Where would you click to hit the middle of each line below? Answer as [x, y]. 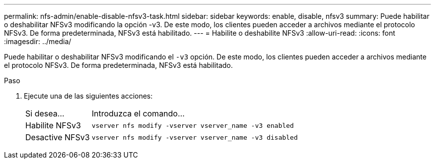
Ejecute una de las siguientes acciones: [88, 96]
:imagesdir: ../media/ [38, 41]
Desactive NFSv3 [58, 137]
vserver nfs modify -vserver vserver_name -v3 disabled [195, 137]
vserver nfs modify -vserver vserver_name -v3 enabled [193, 125]
